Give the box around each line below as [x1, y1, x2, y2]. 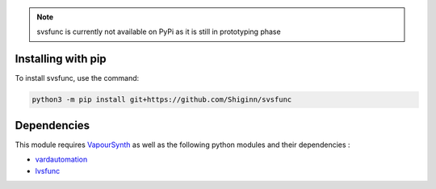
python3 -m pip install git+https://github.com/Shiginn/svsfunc [31, 95, 292, 104]
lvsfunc [35, 166, 61, 175]
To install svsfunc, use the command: [15, 73, 140, 83]
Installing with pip [15, 52, 107, 66]
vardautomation [35, 154, 88, 165]
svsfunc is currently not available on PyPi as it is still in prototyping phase [36, 27, 282, 36]
